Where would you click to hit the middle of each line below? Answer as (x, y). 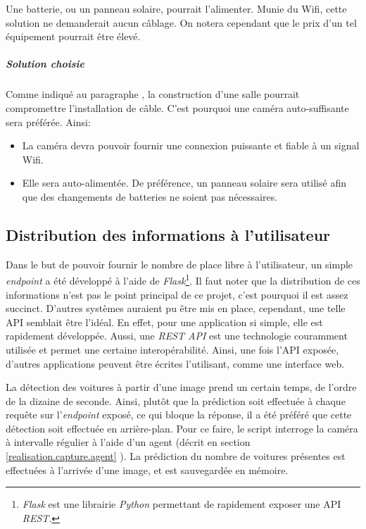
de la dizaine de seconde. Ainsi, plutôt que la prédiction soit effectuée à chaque (176, 400)
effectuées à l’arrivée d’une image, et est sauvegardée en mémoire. (147, 469)
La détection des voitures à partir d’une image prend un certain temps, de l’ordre (181, 387)
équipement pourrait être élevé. (73, 36)
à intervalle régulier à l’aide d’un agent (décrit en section (128, 442)
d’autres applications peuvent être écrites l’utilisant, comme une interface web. (175, 363)
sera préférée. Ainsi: (48, 122)
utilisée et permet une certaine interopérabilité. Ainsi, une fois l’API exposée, (172, 349)
